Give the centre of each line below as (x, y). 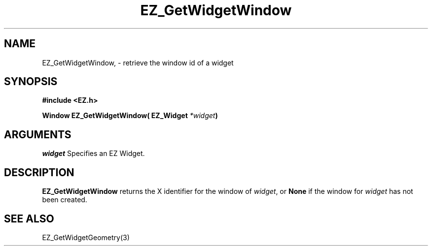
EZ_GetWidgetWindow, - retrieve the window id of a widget (138, 62)
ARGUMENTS (38, 134)
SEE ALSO (29, 219)
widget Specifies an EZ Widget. (93, 154)
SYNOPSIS (31, 82)
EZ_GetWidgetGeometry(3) (86, 237)
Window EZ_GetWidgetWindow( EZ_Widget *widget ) (130, 116)
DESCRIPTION (39, 172)
